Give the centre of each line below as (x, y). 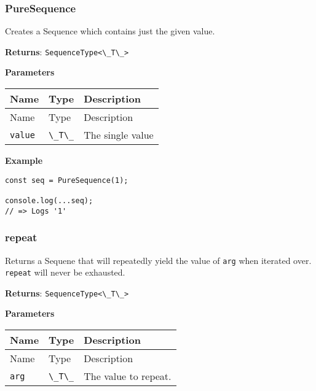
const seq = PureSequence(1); (67, 180)
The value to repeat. (128, 376)
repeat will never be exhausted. (65, 272)
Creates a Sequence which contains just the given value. (110, 31)
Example (24, 161)
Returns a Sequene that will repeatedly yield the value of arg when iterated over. (158, 260)
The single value (119, 135)
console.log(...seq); (49, 200)
